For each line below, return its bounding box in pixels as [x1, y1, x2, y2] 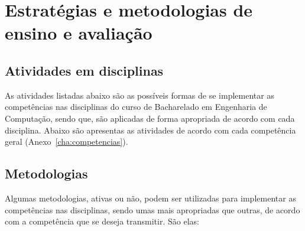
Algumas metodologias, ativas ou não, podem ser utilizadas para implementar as [5, 191, 296, 204]
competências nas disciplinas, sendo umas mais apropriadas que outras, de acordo [5, 203, 300, 216]
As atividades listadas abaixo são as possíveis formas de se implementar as [5, 89, 274, 101]
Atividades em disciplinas [5, 61, 164, 79]
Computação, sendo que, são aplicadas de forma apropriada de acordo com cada [5, 112, 295, 124]
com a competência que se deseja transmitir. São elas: [5, 215, 199, 227]
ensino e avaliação [5, 21, 152, 45]
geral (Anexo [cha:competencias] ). [5, 135, 128, 148]
